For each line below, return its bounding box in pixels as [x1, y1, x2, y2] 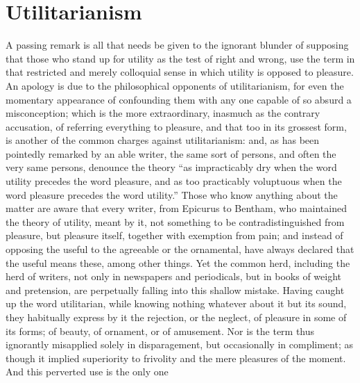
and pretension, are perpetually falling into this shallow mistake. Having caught [6, 282, 345, 297]
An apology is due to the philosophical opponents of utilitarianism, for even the [6, 78, 344, 92]
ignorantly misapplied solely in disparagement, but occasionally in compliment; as [6, 337, 353, 352]
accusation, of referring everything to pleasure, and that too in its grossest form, [6, 119, 347, 133]
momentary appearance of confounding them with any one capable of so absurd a [6, 92, 352, 106]
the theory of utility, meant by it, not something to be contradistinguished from [6, 214, 345, 229]
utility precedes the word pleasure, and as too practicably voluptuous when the [6, 174, 342, 188]
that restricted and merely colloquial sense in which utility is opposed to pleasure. [6, 65, 354, 79]
